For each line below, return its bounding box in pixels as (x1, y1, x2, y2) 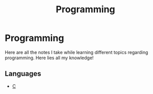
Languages (5, 69, 41, 78)
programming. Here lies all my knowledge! (5, 55, 94, 61)
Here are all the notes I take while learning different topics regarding (5, 49, 148, 55)
